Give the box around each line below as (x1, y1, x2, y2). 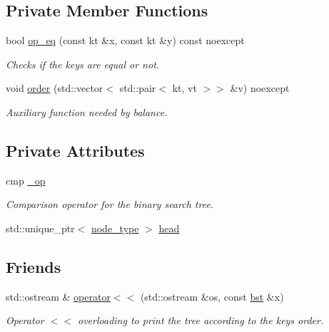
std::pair (119, 81, 156, 95)
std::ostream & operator (6, 289, 111, 304)
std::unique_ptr (6, 220, 75, 235)
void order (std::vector (6, 81, 103, 95)
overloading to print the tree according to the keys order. (78, 313, 324, 328)
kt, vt (172, 81, 197, 95)
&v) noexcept (230, 81, 290, 95)
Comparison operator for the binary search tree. (6, 197, 214, 212)
